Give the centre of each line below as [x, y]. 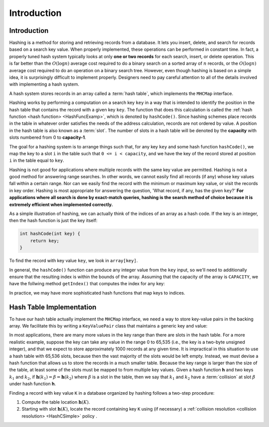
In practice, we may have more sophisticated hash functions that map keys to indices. [97, 293]
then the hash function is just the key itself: [53, 220]
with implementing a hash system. [44, 84]
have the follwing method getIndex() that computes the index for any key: [87, 284]
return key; [45, 241]
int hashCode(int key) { [50, 234]
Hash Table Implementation [53, 307]
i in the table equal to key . [37, 160]
